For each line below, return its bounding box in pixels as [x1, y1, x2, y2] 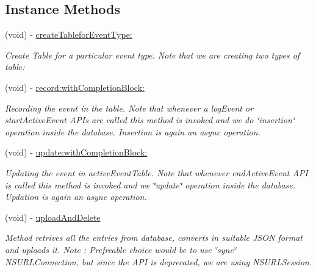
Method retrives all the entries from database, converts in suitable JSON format [5, 231, 303, 244]
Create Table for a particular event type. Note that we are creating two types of [5, 48, 300, 61]
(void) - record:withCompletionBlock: [5, 81, 145, 93]
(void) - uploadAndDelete [5, 210, 101, 223]
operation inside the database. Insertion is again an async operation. [5, 125, 260, 138]
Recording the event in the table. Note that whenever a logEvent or [5, 101, 254, 114]
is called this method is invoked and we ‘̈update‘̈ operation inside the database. [5, 178, 296, 191]
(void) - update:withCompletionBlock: [5, 146, 148, 159]
